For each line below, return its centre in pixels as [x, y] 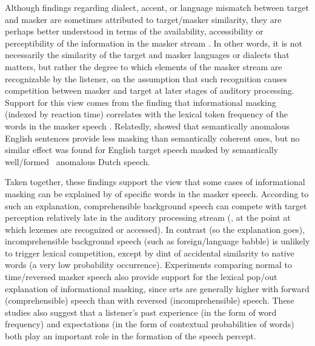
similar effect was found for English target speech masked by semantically [142, 150]
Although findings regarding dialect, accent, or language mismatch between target [157, 7]
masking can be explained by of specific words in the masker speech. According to [157, 193]
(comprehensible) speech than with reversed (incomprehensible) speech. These [150, 300]
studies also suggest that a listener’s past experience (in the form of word [141, 312]
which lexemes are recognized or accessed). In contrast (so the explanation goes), [155, 229]
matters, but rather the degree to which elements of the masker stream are [144, 66]
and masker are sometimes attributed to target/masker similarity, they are [143, 19]
